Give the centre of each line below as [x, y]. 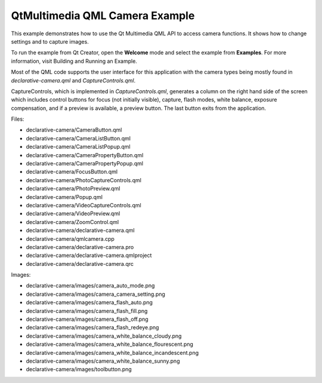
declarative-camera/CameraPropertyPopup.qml [84, 164]
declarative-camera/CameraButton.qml [74, 130]
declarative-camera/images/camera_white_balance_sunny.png [103, 361]
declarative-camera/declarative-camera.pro [80, 247]
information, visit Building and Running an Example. [74, 61]
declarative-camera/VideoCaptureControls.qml [83, 205]
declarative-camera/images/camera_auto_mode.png [90, 286]
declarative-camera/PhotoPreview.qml [73, 189]
